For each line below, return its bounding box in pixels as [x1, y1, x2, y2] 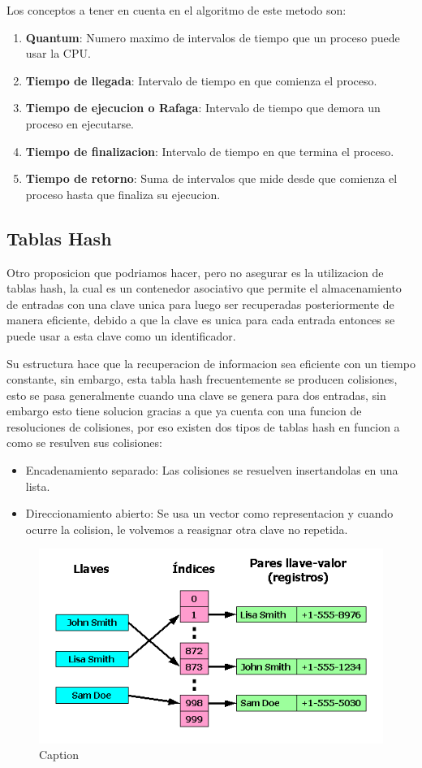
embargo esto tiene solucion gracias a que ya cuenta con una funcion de [6, 402, 362, 419]
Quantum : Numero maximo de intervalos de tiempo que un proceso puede [25, 28, 400, 46]
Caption [39, 746, 80, 763]
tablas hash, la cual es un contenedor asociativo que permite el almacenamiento [6, 280, 402, 297]
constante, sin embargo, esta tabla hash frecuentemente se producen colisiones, [6, 371, 398, 388]
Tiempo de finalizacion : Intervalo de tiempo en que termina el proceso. [25, 142, 394, 159]
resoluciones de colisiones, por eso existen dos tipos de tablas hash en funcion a [6, 418, 400, 435]
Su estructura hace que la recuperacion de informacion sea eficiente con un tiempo [6, 354, 416, 371]
